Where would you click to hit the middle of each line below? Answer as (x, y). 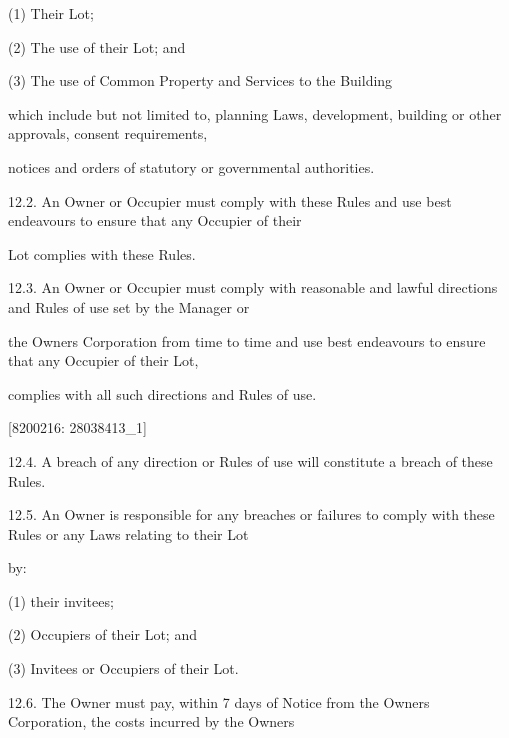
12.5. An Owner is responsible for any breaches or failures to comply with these (251, 514)
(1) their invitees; (61, 600)
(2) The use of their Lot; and (97, 46)
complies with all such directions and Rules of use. (162, 393)
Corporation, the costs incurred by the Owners (151, 721)
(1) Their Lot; (51, 13)
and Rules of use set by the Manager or (129, 306)
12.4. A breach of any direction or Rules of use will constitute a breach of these (250, 460)
